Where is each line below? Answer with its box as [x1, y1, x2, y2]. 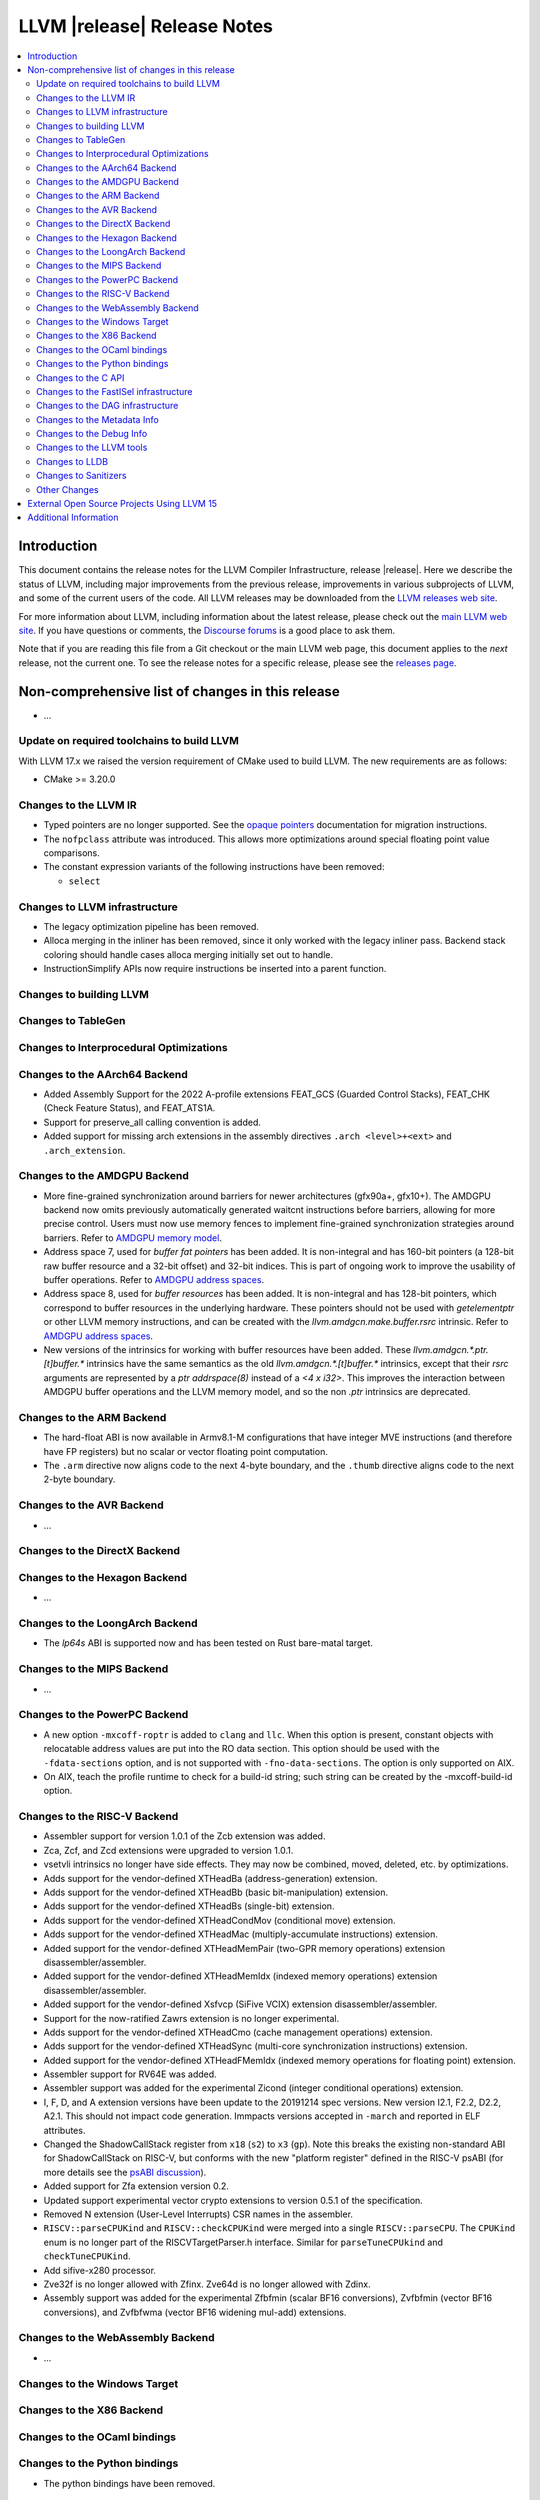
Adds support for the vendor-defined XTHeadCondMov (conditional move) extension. [43, 1914, 396, 1926]
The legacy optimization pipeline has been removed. [43, 920, 260, 932]
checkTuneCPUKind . [43, 2250, 131, 2262]
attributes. [43, 2124, 86, 2136]
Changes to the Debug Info [36, 428, 148, 440]
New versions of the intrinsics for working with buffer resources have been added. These [43, 1343, 412, 1355]
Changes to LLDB [36, 455, 109, 467]
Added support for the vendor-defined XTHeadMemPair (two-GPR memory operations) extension [43, 1942, 446, 1954]
